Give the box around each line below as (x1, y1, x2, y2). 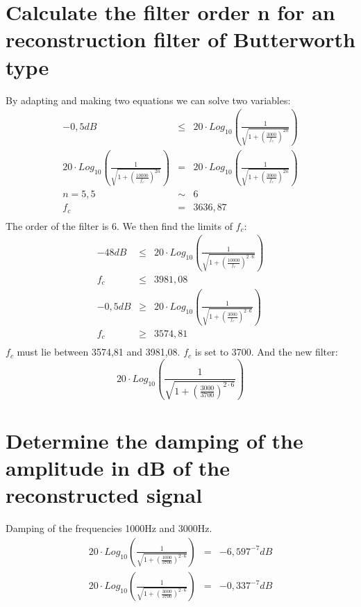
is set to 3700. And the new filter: (194, 344, 338, 359)
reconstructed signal (6, 481, 203, 509)
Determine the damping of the (6, 426, 303, 455)
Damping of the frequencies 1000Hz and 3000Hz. (6, 521, 212, 535)
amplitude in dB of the (6, 454, 230, 482)
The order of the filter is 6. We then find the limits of (6, 218, 233, 233)
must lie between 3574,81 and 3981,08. (17, 344, 180, 359)
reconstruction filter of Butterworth (6, 25, 355, 53)
